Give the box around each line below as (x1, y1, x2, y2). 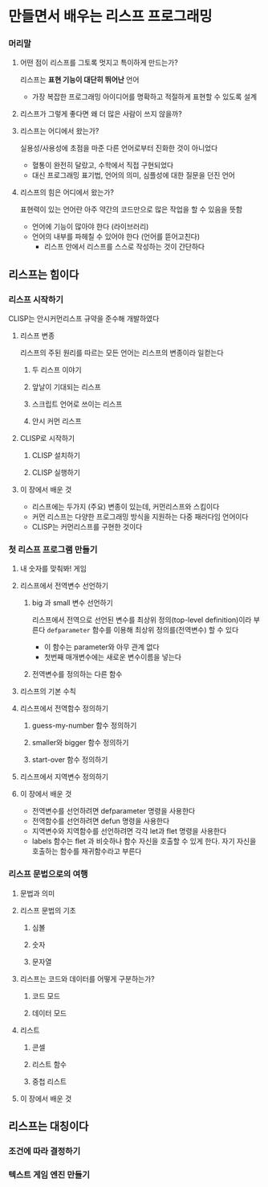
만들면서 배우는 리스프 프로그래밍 (8, 7, 213, 26)
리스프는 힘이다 (8, 267, 79, 282)
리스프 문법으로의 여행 (8, 868, 88, 880)
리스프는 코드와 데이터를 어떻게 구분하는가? (19, 974, 155, 983)
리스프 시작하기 (8, 294, 64, 305)
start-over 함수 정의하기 (31, 755, 108, 765)
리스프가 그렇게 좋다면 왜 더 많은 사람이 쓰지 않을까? (19, 109, 182, 119)
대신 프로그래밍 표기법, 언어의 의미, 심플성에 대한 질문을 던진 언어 (31, 171, 235, 180)
